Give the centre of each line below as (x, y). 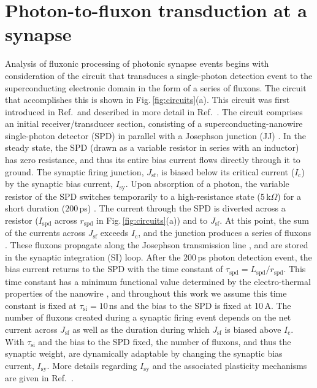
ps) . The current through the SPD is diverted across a (182, 208)
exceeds (114, 233)
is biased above (253, 329)
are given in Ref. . (39, 378)
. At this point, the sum (264, 220)
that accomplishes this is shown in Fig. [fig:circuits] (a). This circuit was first (147, 100)
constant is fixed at (41, 305)
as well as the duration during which (141, 329)
